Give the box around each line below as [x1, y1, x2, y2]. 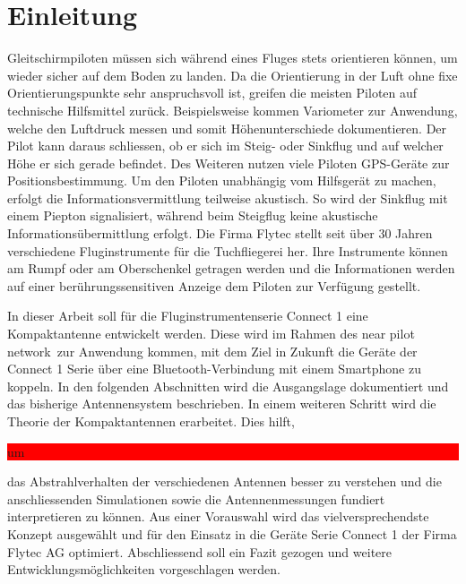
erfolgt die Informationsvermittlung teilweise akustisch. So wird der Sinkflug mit [7, 188, 448, 207]
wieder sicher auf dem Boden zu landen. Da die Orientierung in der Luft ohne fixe [7, 65, 458, 84]
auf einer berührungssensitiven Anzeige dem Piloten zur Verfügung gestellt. [7, 276, 421, 295]
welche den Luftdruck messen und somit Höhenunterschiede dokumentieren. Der [7, 118, 447, 137]
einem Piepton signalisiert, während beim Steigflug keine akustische [7, 206, 378, 225]
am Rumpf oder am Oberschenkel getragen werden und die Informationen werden [7, 259, 455, 278]
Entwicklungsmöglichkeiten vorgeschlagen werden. [7, 560, 280, 579]
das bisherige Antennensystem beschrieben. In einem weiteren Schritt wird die [7, 394, 436, 413]
